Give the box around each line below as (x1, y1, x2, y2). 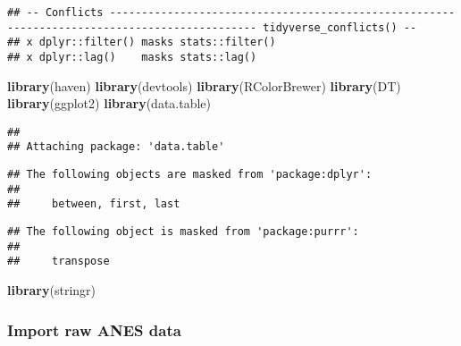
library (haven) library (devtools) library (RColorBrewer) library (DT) (7, 76, 401, 95)
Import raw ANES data (7, 318, 181, 341)
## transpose (7, 255, 110, 268)
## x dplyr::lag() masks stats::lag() (7, 50, 257, 63)
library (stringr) (7, 281, 96, 300)
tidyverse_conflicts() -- (263, 21, 417, 34)
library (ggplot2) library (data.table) (7, 94, 212, 113)
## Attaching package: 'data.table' (7, 140, 225, 154)
